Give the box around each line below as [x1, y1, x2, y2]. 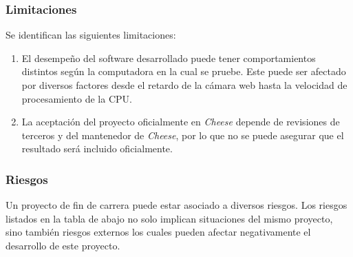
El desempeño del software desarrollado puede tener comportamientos [21, 50, 316, 65]
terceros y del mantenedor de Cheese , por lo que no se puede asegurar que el [21, 127, 344, 142]
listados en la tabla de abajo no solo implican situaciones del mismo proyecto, [6, 211, 333, 225]
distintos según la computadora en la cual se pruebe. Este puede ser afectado [21, 64, 346, 79]
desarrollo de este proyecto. [6, 238, 120, 252]
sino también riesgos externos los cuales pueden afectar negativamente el [6, 225, 311, 239]
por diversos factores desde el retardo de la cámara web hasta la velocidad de [21, 78, 347, 92]
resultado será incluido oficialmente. [21, 141, 173, 156]
